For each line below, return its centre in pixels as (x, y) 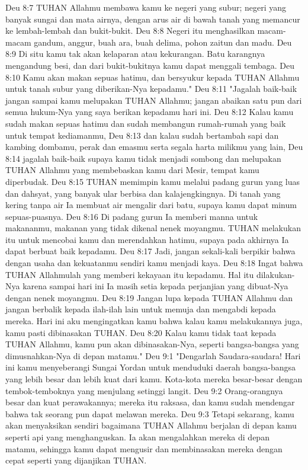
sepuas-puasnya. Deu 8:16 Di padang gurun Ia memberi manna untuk (132, 216)
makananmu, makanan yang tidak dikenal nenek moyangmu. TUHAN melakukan (153, 228)
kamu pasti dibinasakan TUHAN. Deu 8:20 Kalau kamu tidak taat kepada (141, 332)
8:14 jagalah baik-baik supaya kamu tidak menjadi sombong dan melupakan (143, 158)
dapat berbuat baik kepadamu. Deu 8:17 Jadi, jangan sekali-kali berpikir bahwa (150, 251)
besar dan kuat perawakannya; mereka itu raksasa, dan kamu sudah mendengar (150, 402)
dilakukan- (275, 274)
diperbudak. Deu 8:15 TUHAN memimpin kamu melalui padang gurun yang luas (153, 181)
